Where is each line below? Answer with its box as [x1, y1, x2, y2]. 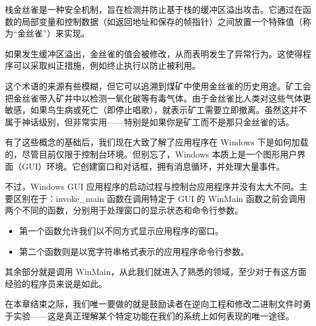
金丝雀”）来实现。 [17, 27, 90, 40]
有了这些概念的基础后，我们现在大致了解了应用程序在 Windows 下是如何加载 [5, 136, 309, 148]
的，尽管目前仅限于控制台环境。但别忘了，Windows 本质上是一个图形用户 [5, 147, 297, 160]
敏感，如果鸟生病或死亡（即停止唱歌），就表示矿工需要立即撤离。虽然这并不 [5, 103, 307, 116]
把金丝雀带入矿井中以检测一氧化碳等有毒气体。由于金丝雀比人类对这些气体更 [5, 91, 311, 104]
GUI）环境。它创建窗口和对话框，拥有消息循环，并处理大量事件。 [21, 159, 285, 172]
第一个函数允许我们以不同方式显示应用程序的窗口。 [19, 224, 224, 237]
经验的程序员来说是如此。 [5, 277, 107, 290]
